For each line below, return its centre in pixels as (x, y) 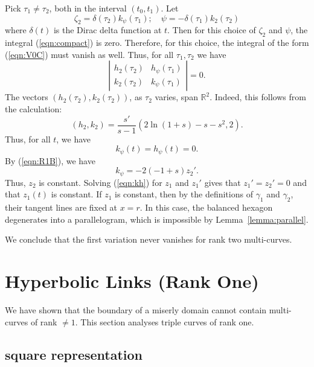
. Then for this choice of (212, 30)
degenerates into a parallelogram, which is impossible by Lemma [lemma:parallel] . (157, 219)
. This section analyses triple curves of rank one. (165, 321)
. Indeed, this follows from (258, 97)
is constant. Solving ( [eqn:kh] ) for (101, 182)
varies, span (176, 97)
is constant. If (76, 194)
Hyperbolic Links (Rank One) (132, 281)
